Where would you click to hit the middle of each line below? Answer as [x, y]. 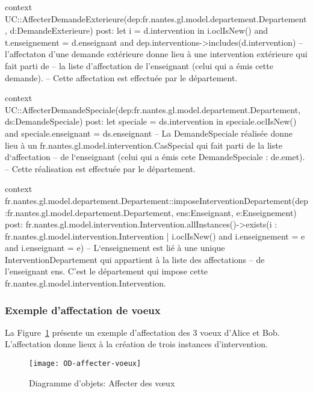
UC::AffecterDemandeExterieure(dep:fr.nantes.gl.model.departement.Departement [156, 18]
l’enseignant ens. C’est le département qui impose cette [107, 271]
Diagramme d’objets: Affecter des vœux [102, 382]
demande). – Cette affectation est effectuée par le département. [121, 77]
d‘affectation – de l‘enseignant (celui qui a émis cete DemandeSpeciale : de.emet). [155, 157]
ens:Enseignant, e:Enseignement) [237, 212]
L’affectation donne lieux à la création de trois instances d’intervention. [136, 344]
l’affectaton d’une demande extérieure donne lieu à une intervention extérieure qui [156, 54]
